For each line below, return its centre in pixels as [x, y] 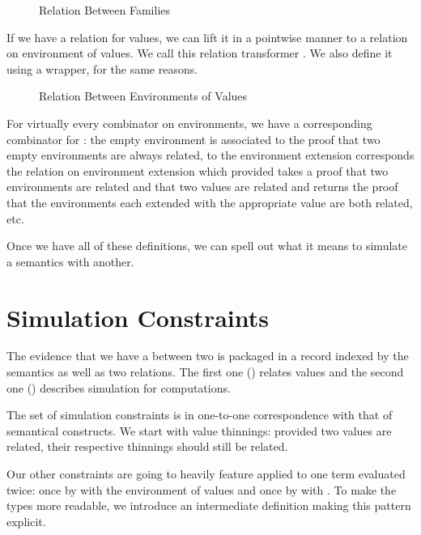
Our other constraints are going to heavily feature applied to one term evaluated [206, 473]
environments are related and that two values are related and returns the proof [202, 187]
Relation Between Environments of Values [143, 96]
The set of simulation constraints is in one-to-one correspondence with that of [200, 415]
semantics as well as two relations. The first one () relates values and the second [205, 372]
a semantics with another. [70, 261]
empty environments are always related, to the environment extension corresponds [210, 155]
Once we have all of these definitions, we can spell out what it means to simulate [207, 246]
